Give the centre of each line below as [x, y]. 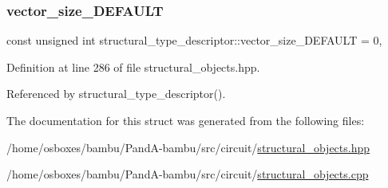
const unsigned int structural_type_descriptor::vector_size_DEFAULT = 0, [194, 40]
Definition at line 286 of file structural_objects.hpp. [133, 67]
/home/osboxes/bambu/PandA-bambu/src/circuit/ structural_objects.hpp [188, 147]
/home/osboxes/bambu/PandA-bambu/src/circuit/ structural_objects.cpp [188, 174]
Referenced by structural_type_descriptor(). [116, 94]
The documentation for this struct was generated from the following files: [186, 120]
